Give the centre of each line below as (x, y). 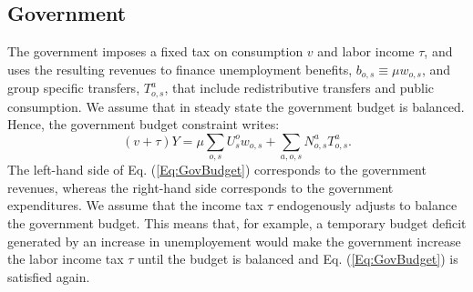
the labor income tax (66, 259)
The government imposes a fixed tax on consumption (155, 51)
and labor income (366, 51)
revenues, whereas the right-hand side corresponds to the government (201, 187)
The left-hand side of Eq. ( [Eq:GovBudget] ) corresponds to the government (217, 170)
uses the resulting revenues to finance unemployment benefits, (180, 69)
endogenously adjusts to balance (367, 205)
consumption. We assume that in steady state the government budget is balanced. (236, 106)
